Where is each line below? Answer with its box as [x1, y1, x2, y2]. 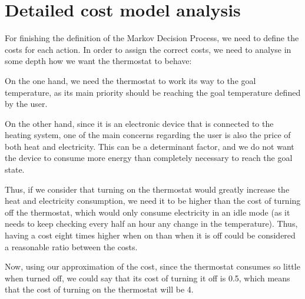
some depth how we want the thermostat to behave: [5, 55, 192, 67]
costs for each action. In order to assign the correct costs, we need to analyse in [5, 43, 291, 55]
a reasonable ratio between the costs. [5, 240, 138, 253]
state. [5, 163, 25, 176]
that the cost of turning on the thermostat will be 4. [5, 283, 194, 295]
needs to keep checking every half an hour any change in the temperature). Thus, [5, 217, 298, 230]
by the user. [5, 98, 48, 110]
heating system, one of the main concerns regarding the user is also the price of [5, 129, 291, 141]
